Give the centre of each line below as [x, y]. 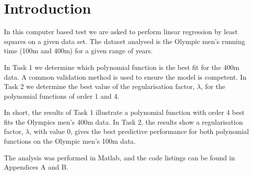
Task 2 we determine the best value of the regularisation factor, [99, 86]
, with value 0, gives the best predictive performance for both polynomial [139, 131]
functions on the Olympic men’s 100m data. [70, 141]
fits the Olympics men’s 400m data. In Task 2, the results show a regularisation [124, 121]
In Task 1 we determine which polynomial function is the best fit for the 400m [122, 67]
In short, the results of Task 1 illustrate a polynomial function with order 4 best [124, 112]
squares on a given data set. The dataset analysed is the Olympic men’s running [125, 41]
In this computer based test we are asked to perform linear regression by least [121, 32]
